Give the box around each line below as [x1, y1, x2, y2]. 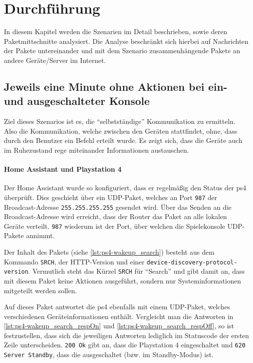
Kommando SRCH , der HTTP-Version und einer [4, 256, 145, 266]
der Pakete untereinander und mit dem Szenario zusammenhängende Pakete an [4, 45, 240, 56]
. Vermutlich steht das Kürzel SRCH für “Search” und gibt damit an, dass [28, 266, 245, 276]
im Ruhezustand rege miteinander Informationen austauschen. [4, 144, 189, 155]
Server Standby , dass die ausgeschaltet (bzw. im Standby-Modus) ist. [4, 349, 214, 360]
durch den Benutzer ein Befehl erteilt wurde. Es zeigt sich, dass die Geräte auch [4, 135, 242, 145]
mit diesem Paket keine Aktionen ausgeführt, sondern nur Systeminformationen [4, 275, 241, 285]
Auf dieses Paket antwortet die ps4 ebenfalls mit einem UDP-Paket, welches [4, 302, 230, 312]
